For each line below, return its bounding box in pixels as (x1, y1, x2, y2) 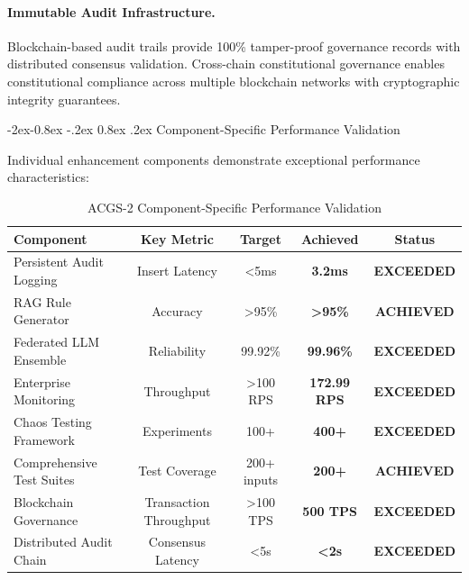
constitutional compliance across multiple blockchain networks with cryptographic (7, 71, 460, 90)
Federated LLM (14, 332, 100, 351)
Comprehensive (14, 452, 97, 471)
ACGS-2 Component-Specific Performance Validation (87, 197, 382, 216)
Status (394, 229, 436, 248)
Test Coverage (138, 461, 216, 480)
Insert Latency (136, 261, 217, 280)
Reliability (148, 341, 207, 360)
